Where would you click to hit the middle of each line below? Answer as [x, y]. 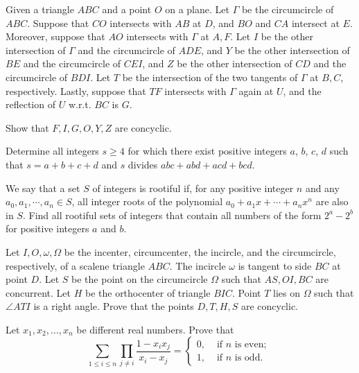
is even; [251, 344]
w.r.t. [80, 104]
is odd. [249, 357]
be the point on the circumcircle [140, 279]
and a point [127, 9]
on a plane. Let [197, 9]
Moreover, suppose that [55, 36]
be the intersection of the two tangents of [210, 77]
